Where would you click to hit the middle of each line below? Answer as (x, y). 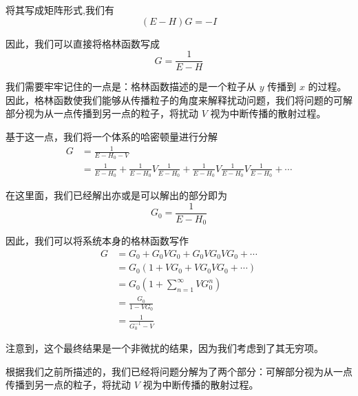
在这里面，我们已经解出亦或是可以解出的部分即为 (116, 195)
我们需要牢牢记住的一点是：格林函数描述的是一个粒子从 (131, 86)
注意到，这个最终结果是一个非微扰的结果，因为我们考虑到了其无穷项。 (165, 348)
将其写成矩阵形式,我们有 (60, 10)
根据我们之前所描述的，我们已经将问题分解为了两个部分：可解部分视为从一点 (179, 371)
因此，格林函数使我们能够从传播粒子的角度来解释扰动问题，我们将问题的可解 (179, 100)
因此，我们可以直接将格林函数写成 (83, 43)
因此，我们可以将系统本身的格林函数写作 (97, 241)
